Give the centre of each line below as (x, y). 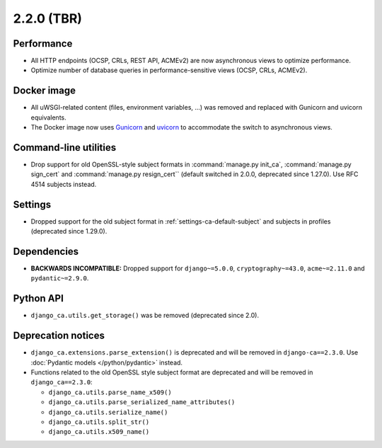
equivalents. (48, 117)
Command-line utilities (65, 148)
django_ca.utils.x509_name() (99, 432)
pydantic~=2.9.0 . (60, 278)
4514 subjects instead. (64, 184)
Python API (38, 298)
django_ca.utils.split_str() (99, 422)
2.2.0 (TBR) (48, 18)
